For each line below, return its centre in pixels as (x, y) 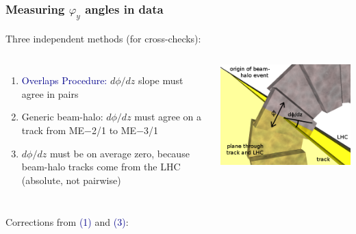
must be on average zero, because (119, 153)
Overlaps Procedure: (64, 80)
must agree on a (168, 117)
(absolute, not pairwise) (71, 180)
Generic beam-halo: (62, 117)
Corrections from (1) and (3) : (67, 222)
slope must (161, 80)
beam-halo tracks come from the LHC (101, 167)
